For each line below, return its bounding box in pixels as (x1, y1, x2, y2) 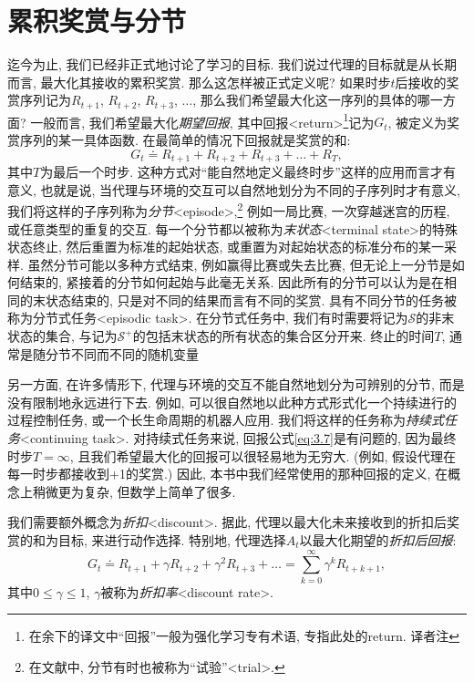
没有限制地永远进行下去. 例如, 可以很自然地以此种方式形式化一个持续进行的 (7, 392, 458, 411)
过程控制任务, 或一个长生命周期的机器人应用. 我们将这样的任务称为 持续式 (7, 410, 445, 429)
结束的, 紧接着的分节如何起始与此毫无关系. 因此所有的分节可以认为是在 (19, 273, 445, 292)
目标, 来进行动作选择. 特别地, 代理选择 (57, 531, 286, 549)
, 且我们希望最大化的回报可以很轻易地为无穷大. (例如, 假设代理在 (69, 446, 456, 465)
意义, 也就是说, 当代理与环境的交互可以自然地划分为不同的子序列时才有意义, (7, 180, 460, 199)
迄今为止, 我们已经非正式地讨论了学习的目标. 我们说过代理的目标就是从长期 (7, 55, 458, 74)
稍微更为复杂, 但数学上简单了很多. (32, 481, 236, 501)
